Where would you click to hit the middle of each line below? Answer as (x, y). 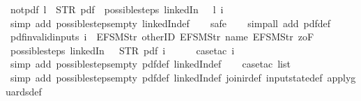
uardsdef (24, 91)
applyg (341, 77)
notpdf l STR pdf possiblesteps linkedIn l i (117, 9)
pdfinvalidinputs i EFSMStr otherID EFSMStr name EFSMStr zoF (162, 37)
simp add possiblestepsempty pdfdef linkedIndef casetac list (150, 64)
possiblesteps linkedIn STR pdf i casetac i (122, 50)
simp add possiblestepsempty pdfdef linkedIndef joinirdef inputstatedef (166, 77)
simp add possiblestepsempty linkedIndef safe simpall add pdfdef (170, 23)
